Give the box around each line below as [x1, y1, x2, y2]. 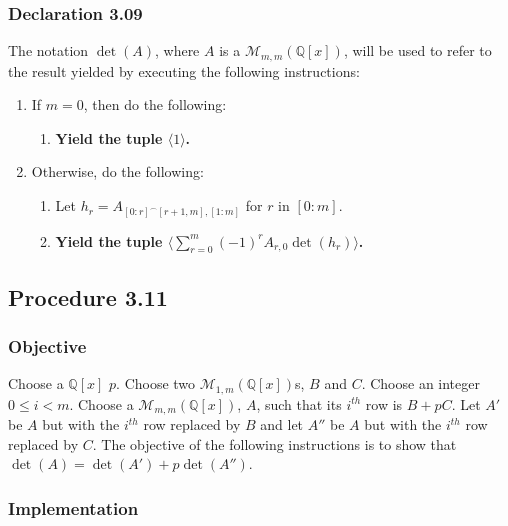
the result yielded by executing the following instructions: [8, 60, 360, 81]
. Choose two [116, 373, 196, 394]
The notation [8, 40, 89, 61]
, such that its [256, 393, 342, 414]
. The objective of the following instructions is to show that [92, 433, 457, 454]
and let [260, 414, 304, 435]
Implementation [8, 495, 139, 520]
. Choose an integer [361, 373, 480, 394]
